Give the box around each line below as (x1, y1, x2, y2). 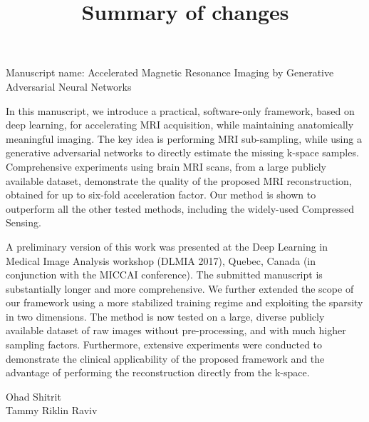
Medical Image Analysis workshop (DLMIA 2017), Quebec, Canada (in (6, 253, 316, 268)
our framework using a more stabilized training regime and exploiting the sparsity (6, 295, 363, 310)
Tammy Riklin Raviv (6, 403, 98, 418)
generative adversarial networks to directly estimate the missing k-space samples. (6, 145, 359, 160)
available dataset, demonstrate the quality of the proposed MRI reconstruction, (6, 173, 352, 188)
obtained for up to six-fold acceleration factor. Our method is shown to (6, 187, 316, 202)
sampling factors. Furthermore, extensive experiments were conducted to (6, 337, 323, 352)
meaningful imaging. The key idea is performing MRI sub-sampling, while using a (6, 131, 362, 146)
